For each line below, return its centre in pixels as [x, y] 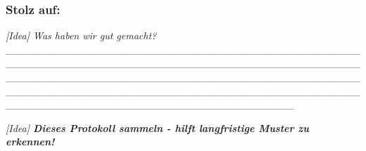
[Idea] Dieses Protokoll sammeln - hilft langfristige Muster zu [157, 127]
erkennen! [30, 142]
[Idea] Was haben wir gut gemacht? [81, 35]
